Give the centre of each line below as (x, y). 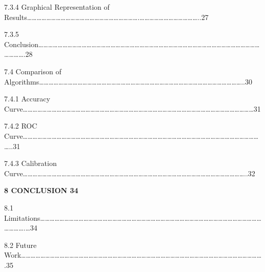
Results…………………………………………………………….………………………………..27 (106, 17)
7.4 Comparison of (33, 71)
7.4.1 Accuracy (27, 99)
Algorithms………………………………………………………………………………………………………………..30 (128, 81)
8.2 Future (21, 245)
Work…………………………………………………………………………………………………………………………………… (133, 255)
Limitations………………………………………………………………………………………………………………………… (133, 217)
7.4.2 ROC (21, 126)
